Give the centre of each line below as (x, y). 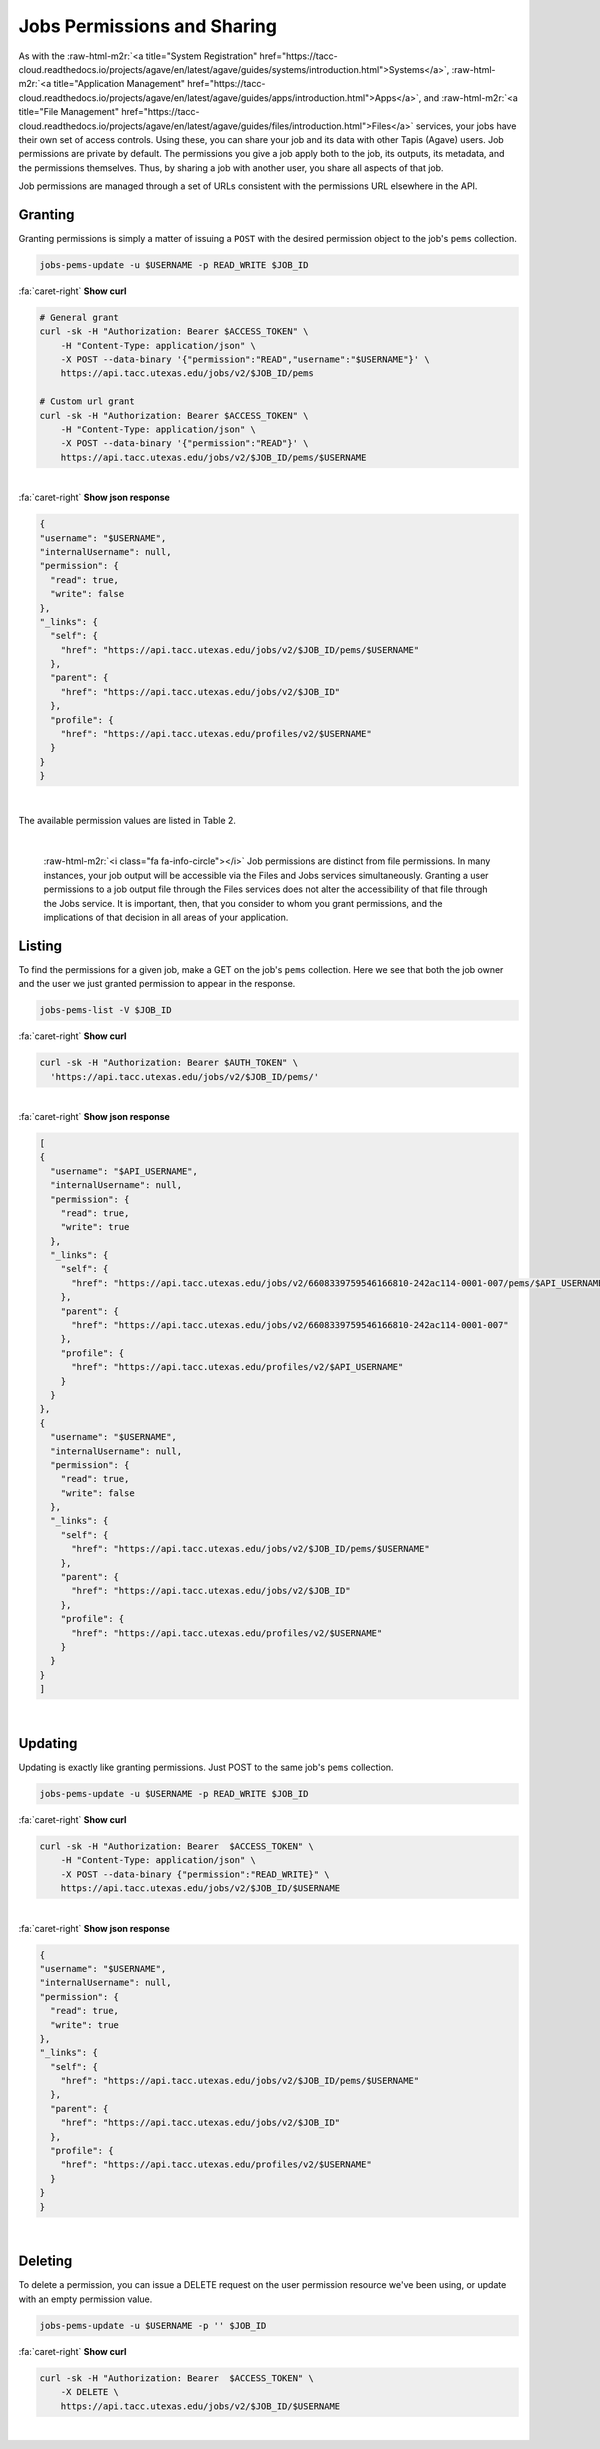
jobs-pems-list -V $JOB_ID (105, 1010)
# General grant (79, 317)
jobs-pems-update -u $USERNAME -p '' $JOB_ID (153, 2325)
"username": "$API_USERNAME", (124, 1171)
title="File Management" (69, 112)
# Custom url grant (87, 401)
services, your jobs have (466, 126)
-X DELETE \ (90, 2392)
